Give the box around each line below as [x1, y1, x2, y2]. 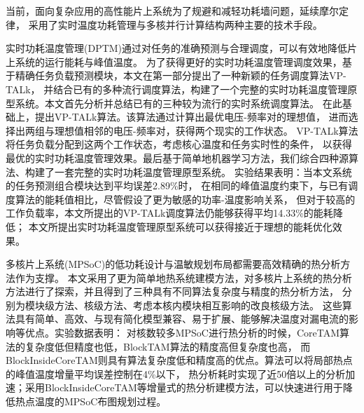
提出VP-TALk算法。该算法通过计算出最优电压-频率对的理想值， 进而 [34, 109, 349, 124]
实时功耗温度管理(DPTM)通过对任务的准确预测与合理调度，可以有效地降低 [6, 41, 348, 55]
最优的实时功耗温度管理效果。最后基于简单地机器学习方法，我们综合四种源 [6, 150, 349, 165]
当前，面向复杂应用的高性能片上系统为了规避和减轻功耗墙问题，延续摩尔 [6, 4, 339, 18]
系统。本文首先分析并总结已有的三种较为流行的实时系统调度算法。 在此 [15, 95, 342, 110]
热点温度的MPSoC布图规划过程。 [15, 394, 167, 409]
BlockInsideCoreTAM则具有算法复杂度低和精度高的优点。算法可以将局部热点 [6, 353, 353, 367]
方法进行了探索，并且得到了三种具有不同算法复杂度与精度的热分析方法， [6, 284, 339, 299]
